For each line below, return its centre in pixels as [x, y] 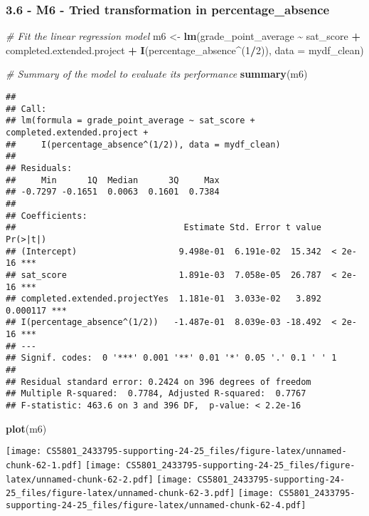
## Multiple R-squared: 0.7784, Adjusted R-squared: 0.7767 [156, 394]
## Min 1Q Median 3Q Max [113, 180]
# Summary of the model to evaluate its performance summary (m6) [157, 74]
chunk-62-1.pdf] [44, 465]
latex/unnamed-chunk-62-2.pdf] [80, 479]
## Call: [26, 109]
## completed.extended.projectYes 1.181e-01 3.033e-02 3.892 [164, 299]
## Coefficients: [47, 216]
